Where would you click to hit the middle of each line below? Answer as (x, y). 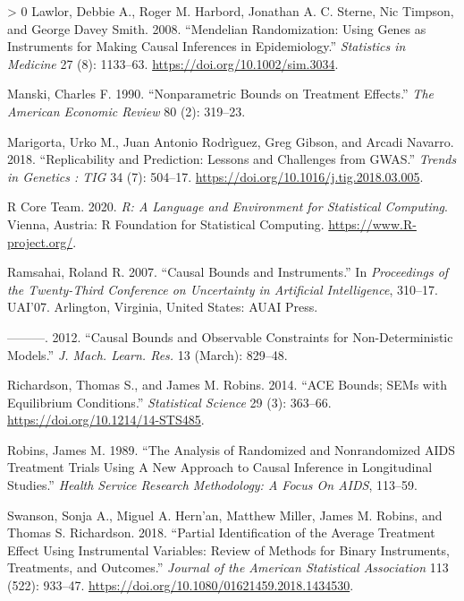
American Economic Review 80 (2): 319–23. (127, 111)
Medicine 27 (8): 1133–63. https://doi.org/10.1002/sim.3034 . (173, 63)
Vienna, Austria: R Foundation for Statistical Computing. (166, 223)
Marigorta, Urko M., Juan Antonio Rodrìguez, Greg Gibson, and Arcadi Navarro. (231, 141)
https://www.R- (372, 223)
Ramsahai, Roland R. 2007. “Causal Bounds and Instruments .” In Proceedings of (228, 272)
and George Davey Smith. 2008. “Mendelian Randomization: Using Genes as (217, 28)
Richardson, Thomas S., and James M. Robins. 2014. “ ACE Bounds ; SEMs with (228, 385)
